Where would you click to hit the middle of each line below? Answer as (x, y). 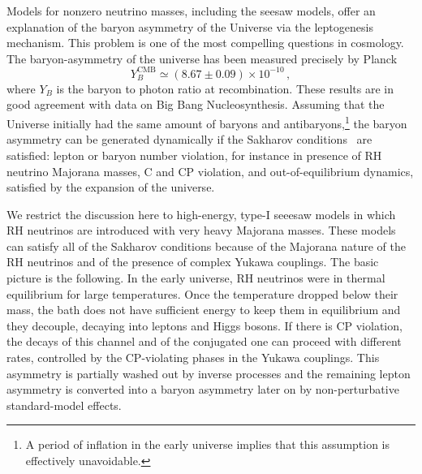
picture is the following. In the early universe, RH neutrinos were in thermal (196, 278)
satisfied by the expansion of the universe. (111, 187)
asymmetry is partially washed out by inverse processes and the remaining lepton (209, 373)
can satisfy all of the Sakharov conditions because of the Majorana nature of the (207, 246)
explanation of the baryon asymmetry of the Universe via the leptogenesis (190, 26)
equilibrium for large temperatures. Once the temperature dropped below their (202, 293)
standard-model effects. (64, 405)
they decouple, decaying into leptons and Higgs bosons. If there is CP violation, (205, 325)
